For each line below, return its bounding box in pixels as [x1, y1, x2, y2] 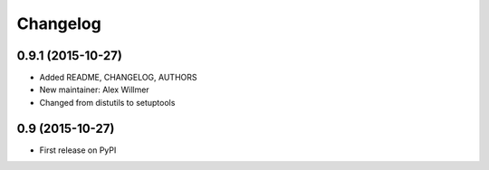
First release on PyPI [39, 145, 117, 156]
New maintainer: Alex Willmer [39, 84, 149, 95]
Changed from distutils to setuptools [39, 97, 176, 108]
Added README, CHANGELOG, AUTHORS [39, 72, 197, 83]
